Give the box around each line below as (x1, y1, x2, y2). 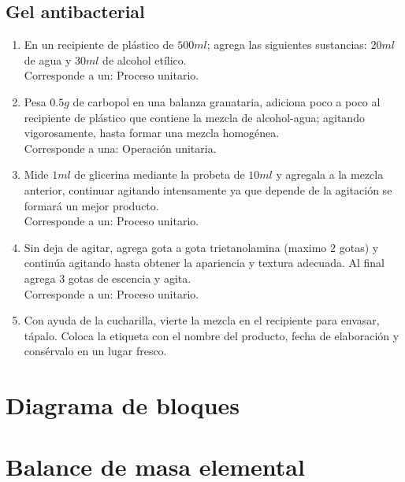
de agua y (24, 51, 72, 68)
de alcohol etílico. (102, 51, 187, 68)
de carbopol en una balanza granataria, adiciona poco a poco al (72, 93, 381, 109)
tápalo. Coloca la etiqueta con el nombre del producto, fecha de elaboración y (24, 327, 399, 343)
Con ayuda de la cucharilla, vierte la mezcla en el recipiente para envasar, (24, 312, 380, 328)
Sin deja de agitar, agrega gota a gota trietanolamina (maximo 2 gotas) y (24, 239, 379, 255)
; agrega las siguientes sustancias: (206, 36, 367, 53)
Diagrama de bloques (6, 389, 240, 421)
